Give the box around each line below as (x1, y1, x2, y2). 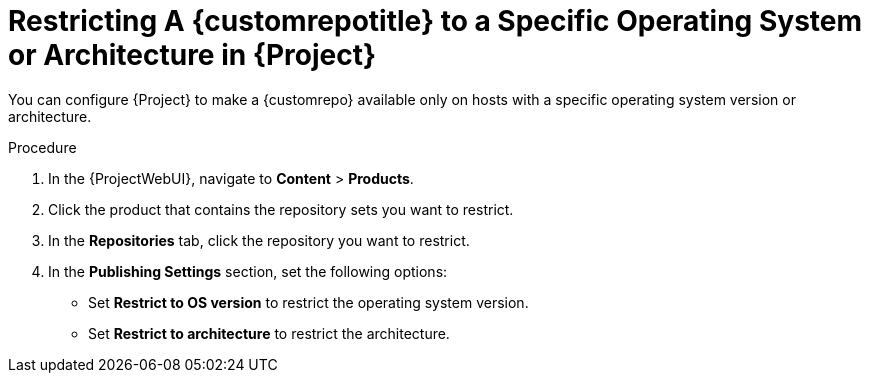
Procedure (8, 138, 77, 156)
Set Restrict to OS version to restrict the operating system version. (88, 293, 529, 311)
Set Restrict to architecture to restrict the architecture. (88, 324, 450, 342)
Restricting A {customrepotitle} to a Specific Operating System (8, 4, 863, 38)
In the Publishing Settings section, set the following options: (48, 262, 448, 280)
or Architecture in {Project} (8, 38, 377, 72)
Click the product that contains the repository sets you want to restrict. (48, 200, 514, 218)
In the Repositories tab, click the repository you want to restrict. (48, 231, 470, 249)
